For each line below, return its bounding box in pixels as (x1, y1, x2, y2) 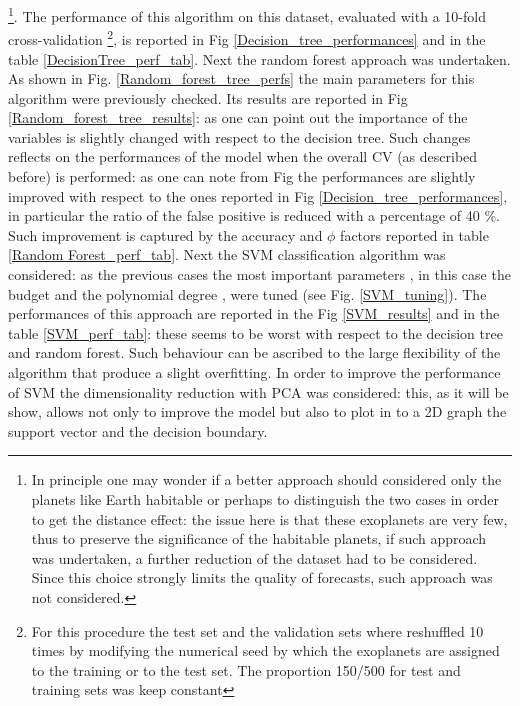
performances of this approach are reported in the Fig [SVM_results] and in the (8, 303, 500, 324)
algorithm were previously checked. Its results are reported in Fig (8, 87, 408, 108)
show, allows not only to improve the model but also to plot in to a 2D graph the (8, 401, 507, 422)
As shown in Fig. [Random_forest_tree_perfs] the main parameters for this (8, 68, 475, 89)
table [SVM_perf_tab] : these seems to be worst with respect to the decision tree (8, 322, 503, 343)
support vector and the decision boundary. (8, 420, 268, 441)
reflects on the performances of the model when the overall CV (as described (8, 146, 478, 167)
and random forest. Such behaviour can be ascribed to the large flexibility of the (8, 342, 501, 363)
